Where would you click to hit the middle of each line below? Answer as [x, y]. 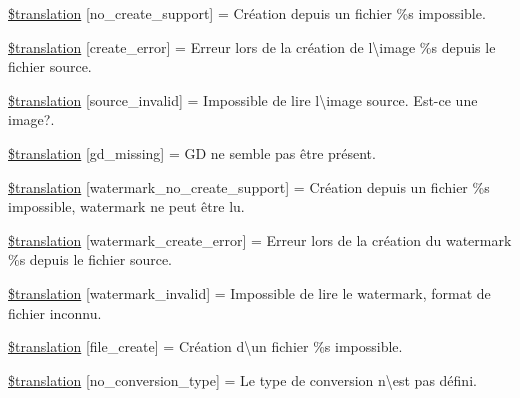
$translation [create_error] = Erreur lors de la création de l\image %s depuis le [252, 46]
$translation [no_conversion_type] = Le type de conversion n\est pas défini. [242, 379]
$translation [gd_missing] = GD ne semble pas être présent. [192, 152]
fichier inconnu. [55, 312]
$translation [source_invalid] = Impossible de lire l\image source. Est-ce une [243, 99]
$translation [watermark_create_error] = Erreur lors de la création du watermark [260, 239]
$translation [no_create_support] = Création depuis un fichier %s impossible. [247, 13]
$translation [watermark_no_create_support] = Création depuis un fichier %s [249, 186]
